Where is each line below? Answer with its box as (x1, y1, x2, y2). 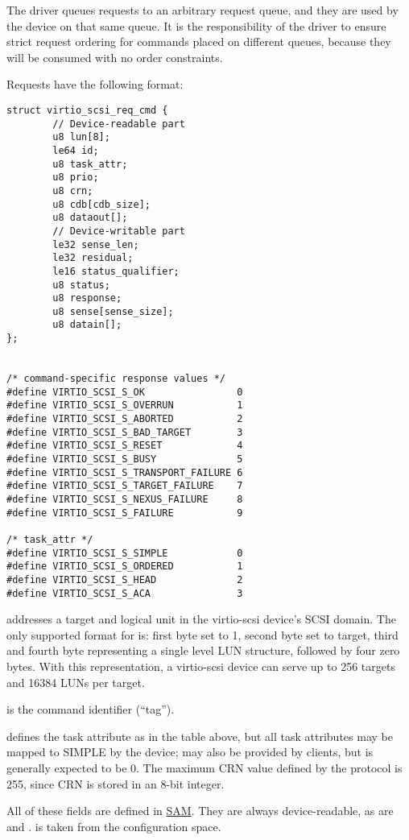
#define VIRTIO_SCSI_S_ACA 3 (6, 587, 243, 599)
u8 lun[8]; (52, 131, 110, 143)
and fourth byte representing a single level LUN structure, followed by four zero (6, 642, 400, 659)
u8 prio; (52, 172, 99, 184)
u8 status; (52, 279, 110, 291)
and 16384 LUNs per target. (6, 673, 145, 690)
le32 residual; (52, 252, 134, 264)
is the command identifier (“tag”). (6, 701, 175, 718)
